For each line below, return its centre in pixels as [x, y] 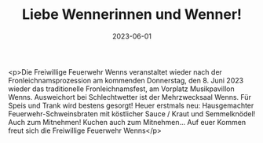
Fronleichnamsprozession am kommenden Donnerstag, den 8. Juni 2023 [126, 80]
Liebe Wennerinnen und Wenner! [132, 15]
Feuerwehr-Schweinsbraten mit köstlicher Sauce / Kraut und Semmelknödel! [132, 114]
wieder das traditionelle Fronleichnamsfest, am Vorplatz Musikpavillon [121, 89]
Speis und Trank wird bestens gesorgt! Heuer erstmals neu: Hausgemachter [131, 105]
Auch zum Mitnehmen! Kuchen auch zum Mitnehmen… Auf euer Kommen [127, 122]
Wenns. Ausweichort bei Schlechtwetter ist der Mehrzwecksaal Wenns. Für [130, 97]
